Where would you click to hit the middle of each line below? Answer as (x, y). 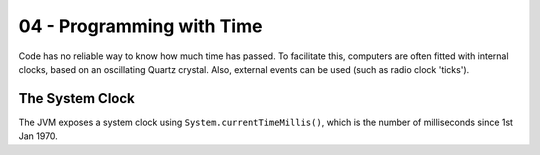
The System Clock (76, 98)
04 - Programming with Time (140, 26)
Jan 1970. (38, 136)
